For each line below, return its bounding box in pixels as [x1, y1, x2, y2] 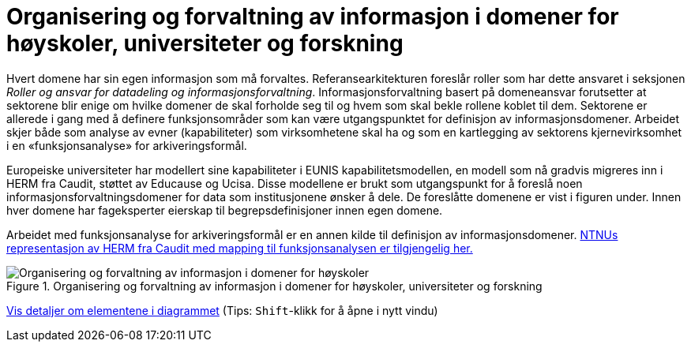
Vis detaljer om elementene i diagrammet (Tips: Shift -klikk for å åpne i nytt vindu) [6, 303, 438, 317]
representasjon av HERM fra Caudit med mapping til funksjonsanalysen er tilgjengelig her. [6, 241, 473, 255]
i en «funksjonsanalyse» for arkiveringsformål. [6, 138, 247, 152]
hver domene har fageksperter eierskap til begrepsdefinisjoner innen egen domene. [6, 203, 443, 217]
